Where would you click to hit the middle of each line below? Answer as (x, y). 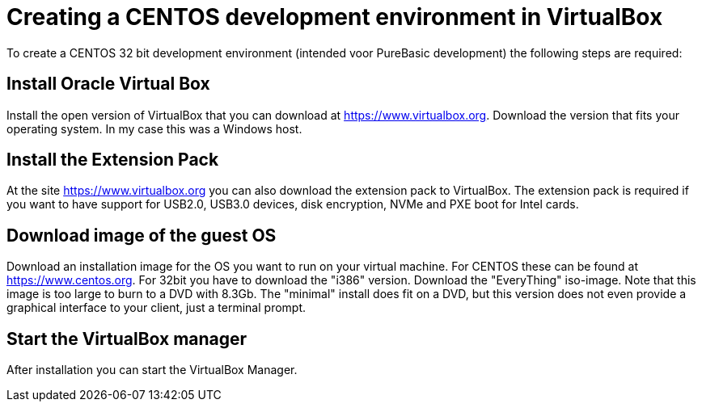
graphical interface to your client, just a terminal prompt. (156, 308)
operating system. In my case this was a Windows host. (154, 128)
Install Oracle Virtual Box (108, 84)
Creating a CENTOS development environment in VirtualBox (335, 17)
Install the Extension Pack (113, 160)
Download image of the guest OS (142, 235)
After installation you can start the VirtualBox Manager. (152, 370)
